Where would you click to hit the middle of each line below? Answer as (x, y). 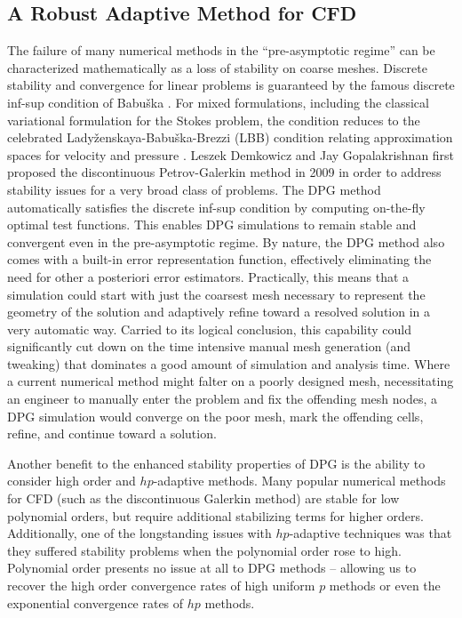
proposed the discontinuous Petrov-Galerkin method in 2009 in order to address (224, 172)
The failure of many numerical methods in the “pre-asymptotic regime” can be (221, 50)
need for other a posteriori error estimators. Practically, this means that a (208, 276)
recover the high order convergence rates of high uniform (161, 586)
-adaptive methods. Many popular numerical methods (299, 481)
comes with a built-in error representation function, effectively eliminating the (219, 259)
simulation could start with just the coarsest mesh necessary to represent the (216, 294)
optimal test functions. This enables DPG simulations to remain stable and (212, 225)
